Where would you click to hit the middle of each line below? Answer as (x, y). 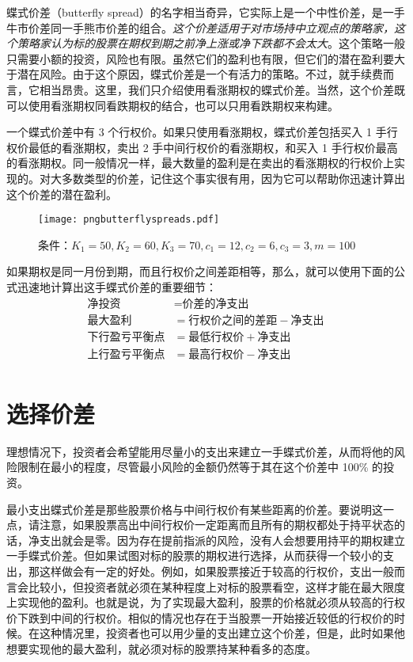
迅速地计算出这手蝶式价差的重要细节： (117, 286)
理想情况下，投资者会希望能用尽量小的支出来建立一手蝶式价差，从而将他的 (200, 451)
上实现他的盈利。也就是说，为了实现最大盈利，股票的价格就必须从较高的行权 (206, 602)
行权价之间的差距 (233, 320)
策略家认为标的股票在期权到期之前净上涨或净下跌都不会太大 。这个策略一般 (211, 43)
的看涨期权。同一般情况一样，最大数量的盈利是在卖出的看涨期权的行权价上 (200, 163)
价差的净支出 (216, 304)
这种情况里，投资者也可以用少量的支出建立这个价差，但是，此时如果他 (222, 633)
